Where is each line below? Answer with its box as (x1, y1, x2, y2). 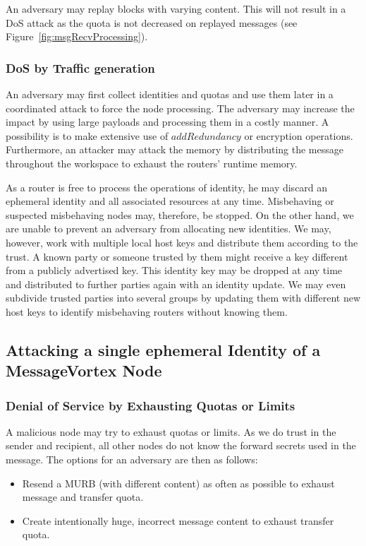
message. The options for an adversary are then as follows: (6, 452, 258, 467)
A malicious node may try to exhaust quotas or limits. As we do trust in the (6, 424, 336, 439)
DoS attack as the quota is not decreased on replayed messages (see (6, 15, 298, 30)
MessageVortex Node (6, 360, 162, 381)
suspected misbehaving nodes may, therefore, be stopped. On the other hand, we (6, 207, 354, 222)
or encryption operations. (244, 128, 353, 143)
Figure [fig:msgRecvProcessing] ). (6, 29, 148, 44)
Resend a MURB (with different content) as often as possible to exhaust (22, 475, 335, 490)
